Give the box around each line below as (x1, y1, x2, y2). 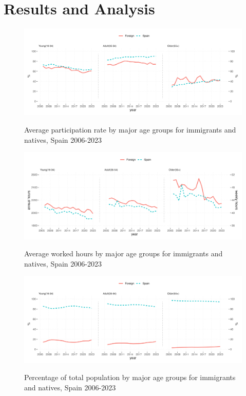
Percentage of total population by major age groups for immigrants (24, 372, 236, 383)
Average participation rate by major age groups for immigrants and (24, 124, 236, 135)
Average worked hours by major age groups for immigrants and (24, 248, 223, 259)
